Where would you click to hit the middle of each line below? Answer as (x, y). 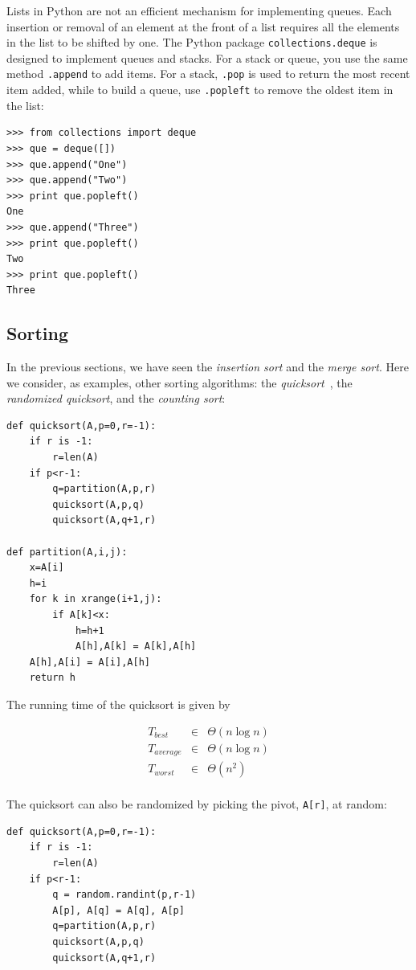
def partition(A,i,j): (67, 552)
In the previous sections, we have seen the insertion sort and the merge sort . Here (208, 367)
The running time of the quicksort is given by (118, 704)
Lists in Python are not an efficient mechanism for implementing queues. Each (199, 10)
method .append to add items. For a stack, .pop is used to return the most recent (208, 74)
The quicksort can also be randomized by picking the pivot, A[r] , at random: (197, 804)
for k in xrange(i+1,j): (96, 599)
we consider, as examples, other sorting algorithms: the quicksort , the (179, 382)
